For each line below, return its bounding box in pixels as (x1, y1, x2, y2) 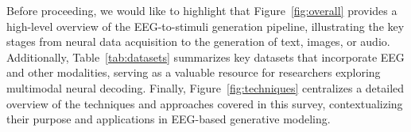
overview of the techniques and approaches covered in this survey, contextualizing (6, 95, 403, 111)
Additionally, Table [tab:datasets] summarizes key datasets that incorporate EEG (6, 48, 405, 65)
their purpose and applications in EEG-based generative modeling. (6, 111, 331, 127)
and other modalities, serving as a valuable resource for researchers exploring (6, 64, 381, 81)
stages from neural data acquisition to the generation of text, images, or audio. (6, 33, 390, 50)
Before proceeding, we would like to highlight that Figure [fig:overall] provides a (6, 2, 397, 18)
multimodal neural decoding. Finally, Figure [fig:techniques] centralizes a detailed (6, 79, 405, 96)
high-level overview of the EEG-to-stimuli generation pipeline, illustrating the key (6, 17, 405, 34)
